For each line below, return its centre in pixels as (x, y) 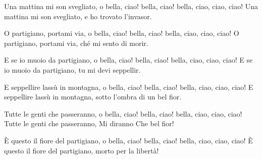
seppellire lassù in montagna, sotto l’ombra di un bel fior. (93, 97)
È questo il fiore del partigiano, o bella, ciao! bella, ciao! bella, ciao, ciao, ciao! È (128, 140)
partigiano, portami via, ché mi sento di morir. (76, 43)
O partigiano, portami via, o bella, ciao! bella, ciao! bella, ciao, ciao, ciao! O (122, 33)
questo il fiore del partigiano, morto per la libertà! (82, 150)
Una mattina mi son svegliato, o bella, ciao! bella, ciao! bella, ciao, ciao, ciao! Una (131, 6)
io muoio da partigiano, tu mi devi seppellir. (72, 69)
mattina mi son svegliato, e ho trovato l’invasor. (78, 16)
